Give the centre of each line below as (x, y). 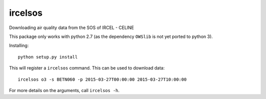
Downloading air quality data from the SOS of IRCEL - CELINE (71, 28)
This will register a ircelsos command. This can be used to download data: (87, 68)
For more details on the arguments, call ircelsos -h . (64, 90)
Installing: (19, 46)
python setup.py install (48, 57)
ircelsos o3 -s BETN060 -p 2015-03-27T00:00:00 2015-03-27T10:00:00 (102, 79)
